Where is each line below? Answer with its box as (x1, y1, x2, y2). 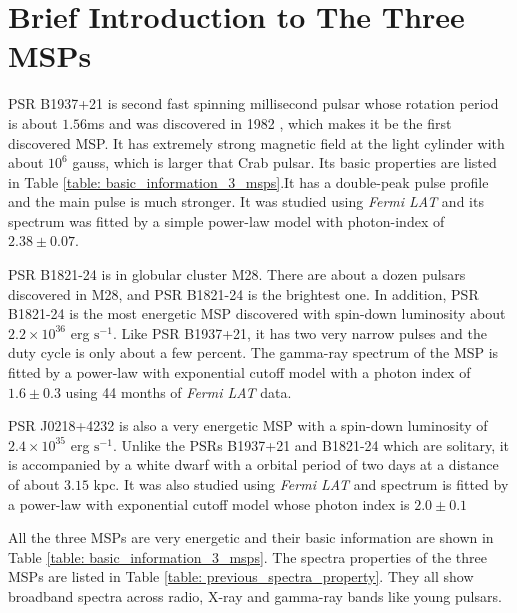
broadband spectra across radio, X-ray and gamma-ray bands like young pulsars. (8, 585, 502, 606)
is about (8, 112, 58, 133)
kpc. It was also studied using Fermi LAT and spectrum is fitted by (93, 474, 509, 494)
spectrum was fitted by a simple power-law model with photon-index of (8, 210, 445, 231)
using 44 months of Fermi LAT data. (65, 381, 292, 402)
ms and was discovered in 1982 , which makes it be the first (87, 112, 452, 133)
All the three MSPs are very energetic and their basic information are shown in (8, 527, 494, 548)
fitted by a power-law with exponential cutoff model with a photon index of (8, 362, 471, 383)
